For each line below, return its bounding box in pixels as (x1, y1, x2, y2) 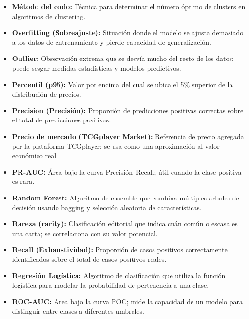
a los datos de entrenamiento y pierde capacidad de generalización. (12, 37, 211, 47)
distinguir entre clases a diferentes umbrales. (12, 306, 144, 316)
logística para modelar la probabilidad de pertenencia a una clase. (12, 280, 209, 290)
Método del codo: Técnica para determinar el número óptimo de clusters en (12, 1, 246, 11)
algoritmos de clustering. (12, 11, 86, 21)
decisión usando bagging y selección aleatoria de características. (12, 202, 202, 212)
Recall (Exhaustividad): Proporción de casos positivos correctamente (12, 244, 228, 255)
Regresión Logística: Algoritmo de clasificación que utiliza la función (12, 270, 226, 280)
